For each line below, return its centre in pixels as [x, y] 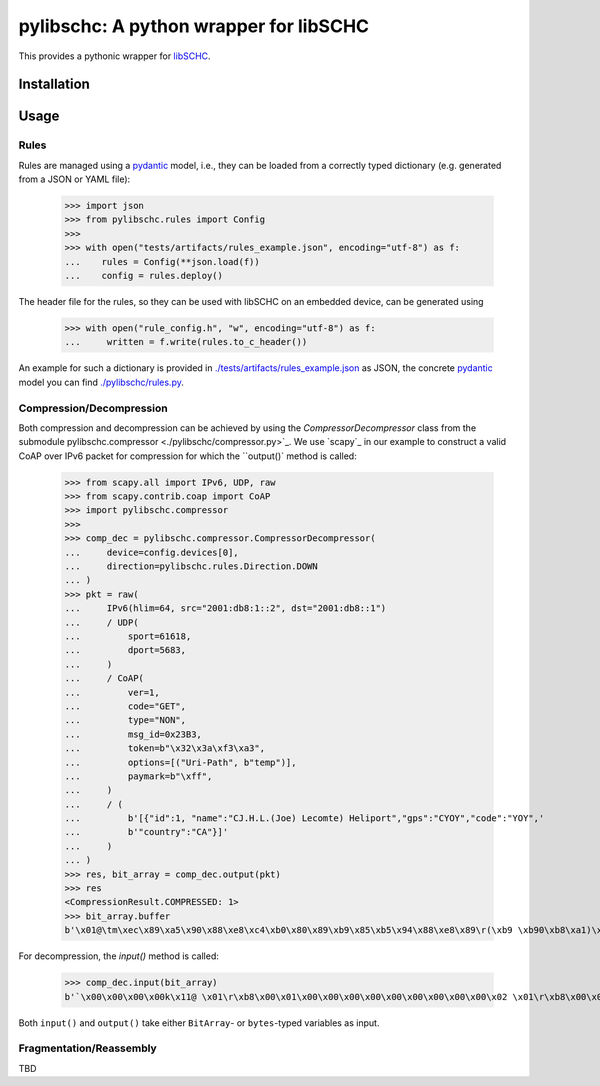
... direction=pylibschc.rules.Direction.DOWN [191, 566]
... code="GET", [125, 706]
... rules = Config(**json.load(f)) [162, 261]
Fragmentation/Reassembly [87, 1048]
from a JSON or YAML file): [74, 179]
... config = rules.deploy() [144, 276]
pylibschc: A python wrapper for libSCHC [194, 26]
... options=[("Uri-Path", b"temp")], [180, 762]
